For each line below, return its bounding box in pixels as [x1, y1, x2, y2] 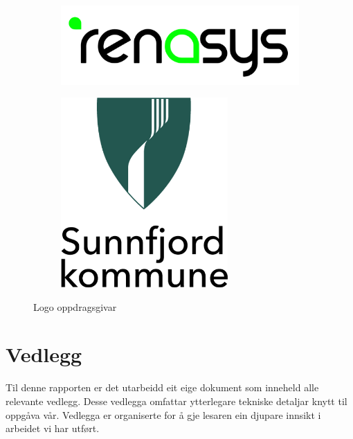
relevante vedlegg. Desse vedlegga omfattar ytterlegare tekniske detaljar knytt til [6, 394, 347, 409]
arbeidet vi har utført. [6, 421, 100, 436]
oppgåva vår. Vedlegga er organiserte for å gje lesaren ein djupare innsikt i [6, 407, 321, 422]
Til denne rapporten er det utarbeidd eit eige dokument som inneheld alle [6, 380, 319, 395]
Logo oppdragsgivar [33, 299, 117, 314]
